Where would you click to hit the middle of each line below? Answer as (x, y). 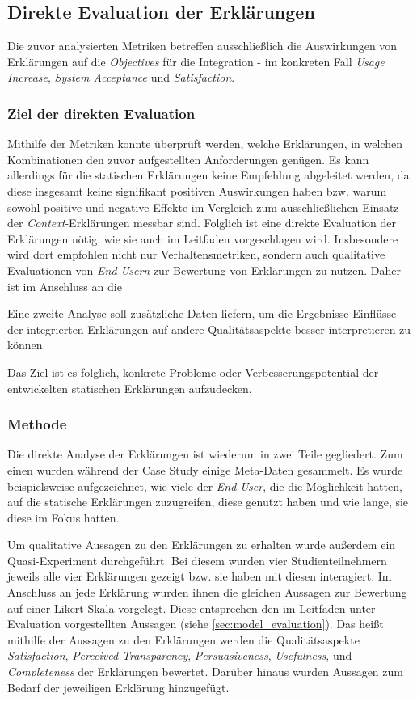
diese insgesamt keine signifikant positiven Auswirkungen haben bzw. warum (197, 190)
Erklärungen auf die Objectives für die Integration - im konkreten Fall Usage (196, 61)
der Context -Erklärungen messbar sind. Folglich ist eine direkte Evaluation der (202, 223)
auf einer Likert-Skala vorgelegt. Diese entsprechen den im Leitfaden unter (192, 608)
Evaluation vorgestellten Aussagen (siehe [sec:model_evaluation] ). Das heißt (196, 624)
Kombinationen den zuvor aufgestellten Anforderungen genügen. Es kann (188, 159)
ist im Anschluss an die (65, 286)
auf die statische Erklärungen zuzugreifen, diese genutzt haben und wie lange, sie (208, 502)
